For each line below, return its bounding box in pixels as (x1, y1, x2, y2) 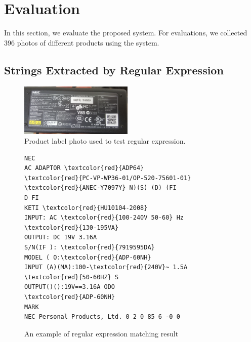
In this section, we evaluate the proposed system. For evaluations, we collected (4, 27, 247, 38)
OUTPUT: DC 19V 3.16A (24, 234, 97, 241)
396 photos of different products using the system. (4, 37, 159, 48)
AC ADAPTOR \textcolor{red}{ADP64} (24, 164, 144, 172)
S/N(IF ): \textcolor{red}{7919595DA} (24, 244, 155, 251)
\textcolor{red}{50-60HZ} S (24, 273, 119, 281)
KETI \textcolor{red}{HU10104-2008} (24, 204, 148, 211)
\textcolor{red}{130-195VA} (24, 224, 119, 231)
